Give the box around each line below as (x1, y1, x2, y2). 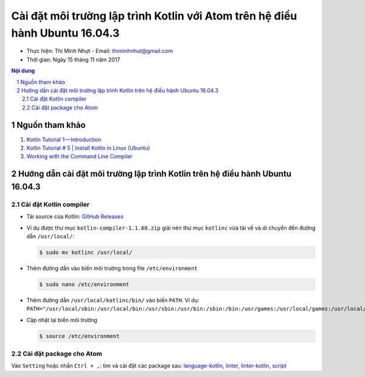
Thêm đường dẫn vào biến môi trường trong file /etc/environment (26, 264, 198, 272)
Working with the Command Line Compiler (26, 153, 133, 160)
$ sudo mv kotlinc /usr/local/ (39, 248, 133, 256)
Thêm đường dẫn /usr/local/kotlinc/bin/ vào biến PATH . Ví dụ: (26, 296, 200, 304)
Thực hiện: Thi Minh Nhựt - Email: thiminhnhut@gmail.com (26, 48, 173, 55)
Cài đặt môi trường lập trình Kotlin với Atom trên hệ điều (11, 9, 297, 23)
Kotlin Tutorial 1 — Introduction (26, 136, 102, 143)
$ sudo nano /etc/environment (39, 281, 130, 287)
